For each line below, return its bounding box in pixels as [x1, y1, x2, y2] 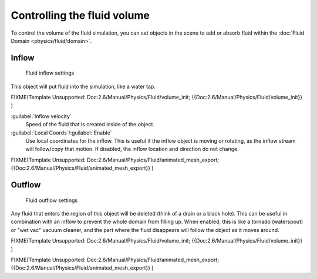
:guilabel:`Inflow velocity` [11, 112, 72, 120]
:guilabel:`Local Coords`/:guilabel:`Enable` [11, 129, 112, 136]
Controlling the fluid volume [11, 9, 150, 22]
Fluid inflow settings [25, 69, 75, 76]
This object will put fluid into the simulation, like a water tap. [11, 83, 156, 90]
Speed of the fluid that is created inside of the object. [25, 121, 155, 128]
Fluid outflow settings [25, 197, 78, 204]
